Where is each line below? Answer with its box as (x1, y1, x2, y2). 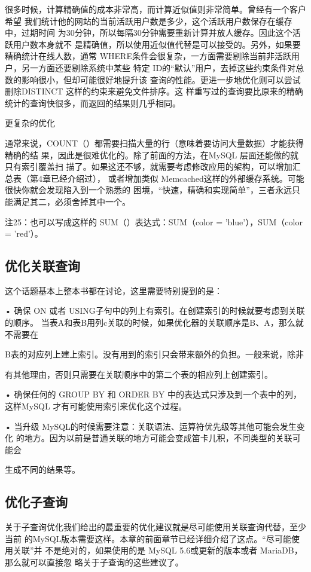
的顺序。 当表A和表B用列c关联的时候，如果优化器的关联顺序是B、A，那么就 (5, 316, 304, 329)
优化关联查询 (5, 256, 80, 275)
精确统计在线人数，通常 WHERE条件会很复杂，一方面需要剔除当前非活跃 (5, 50, 291, 62)
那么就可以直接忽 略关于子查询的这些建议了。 (5, 556, 184, 568)
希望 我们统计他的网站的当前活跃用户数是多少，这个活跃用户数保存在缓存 (5, 14, 292, 27)
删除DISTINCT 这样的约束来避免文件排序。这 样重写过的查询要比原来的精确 (5, 85, 303, 97)
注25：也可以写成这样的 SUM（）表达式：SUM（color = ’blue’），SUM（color (5, 215, 303, 228)
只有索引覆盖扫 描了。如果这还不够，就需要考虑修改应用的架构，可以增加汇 (5, 160, 301, 173)
